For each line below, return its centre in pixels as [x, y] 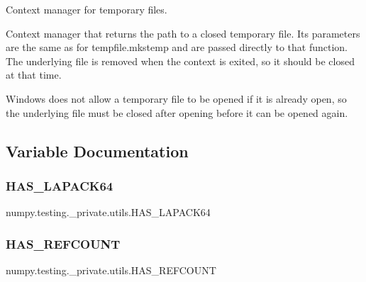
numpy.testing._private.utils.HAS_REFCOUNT [111, 270]
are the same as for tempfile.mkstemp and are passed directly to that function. [177, 47]
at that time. [34, 75]
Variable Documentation [97, 151]
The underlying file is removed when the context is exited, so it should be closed [180, 61]
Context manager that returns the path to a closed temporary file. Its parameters [183, 33]
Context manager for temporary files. [87, 9]
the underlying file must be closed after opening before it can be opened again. [177, 112]
